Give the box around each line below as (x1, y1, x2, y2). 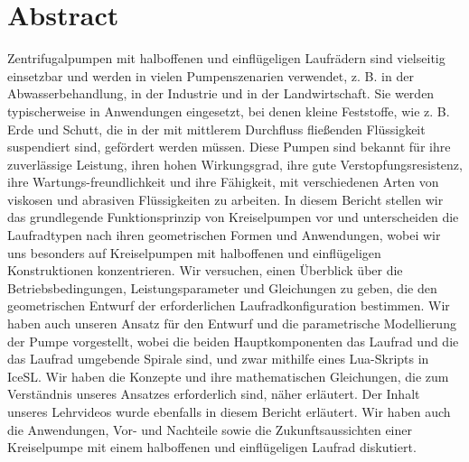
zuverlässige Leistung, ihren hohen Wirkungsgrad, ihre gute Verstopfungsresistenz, (7, 154, 463, 173)
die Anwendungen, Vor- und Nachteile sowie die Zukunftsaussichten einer (7, 420, 412, 439)
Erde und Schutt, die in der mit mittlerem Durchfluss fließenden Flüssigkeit (7, 119, 426, 138)
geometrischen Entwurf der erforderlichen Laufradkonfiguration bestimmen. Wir (7, 296, 450, 315)
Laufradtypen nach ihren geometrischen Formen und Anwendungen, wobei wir (7, 226, 441, 245)
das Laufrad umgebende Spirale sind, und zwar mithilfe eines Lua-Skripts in (7, 349, 429, 368)
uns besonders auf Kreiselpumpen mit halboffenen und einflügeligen (7, 243, 381, 262)
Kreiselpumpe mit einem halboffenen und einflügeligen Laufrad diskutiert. (7, 438, 417, 457)
